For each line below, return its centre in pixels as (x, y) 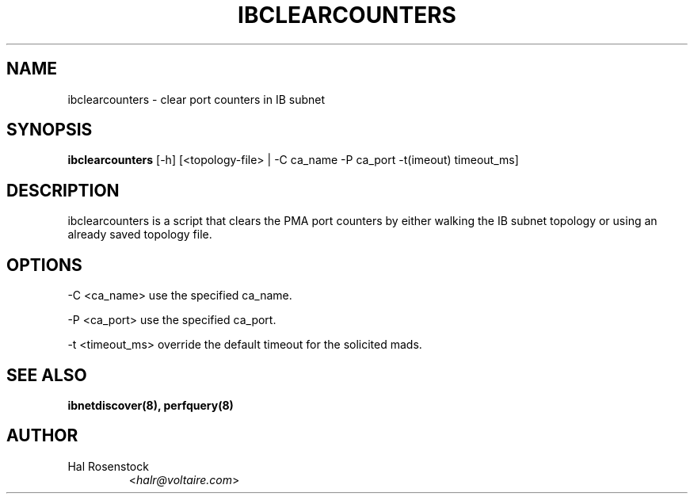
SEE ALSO (47, 375)
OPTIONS (44, 265)
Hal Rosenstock (108, 466)
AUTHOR (42, 436)
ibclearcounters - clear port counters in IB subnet (196, 99)
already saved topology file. (140, 235)
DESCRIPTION (63, 190)
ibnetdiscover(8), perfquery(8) (151, 405)
